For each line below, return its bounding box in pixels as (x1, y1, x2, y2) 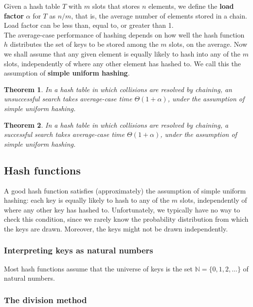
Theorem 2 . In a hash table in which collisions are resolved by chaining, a (4, 119, 229, 130)
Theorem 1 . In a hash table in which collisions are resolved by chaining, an (4, 84, 232, 94)
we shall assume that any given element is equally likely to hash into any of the (4, 48, 241, 58)
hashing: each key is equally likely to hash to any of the (4, 195, 170, 205)
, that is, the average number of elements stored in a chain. (71, 10, 247, 20)
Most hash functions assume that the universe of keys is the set (4, 263, 193, 273)
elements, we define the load (148, 1, 234, 11)
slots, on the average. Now (169, 39, 248, 49)
